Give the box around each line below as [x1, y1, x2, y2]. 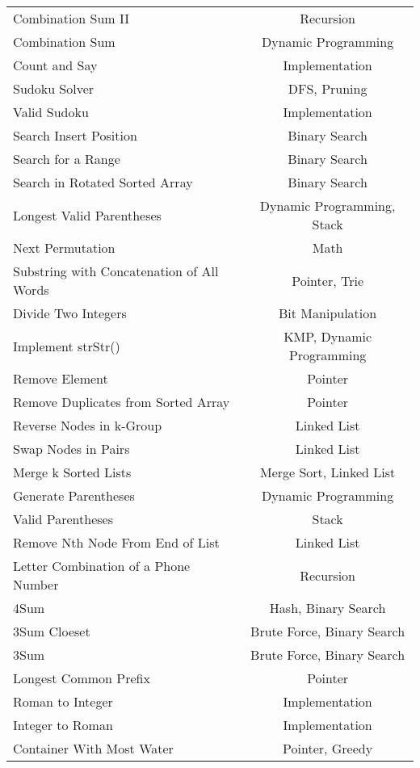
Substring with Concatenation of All [13, 262, 219, 280]
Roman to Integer [13, 692, 113, 711]
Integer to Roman [13, 716, 113, 734]
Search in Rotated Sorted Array [13, 173, 193, 191]
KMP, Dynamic [283, 327, 372, 346]
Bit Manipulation [279, 304, 377, 322]
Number [13, 575, 59, 594]
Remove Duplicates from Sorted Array [13, 392, 230, 411]
